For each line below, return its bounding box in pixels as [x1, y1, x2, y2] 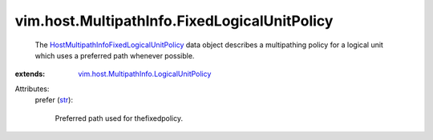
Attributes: [14, 84, 50, 94]
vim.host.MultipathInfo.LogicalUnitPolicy [78, 69, 212, 79]
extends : [14, 69, 46, 79]
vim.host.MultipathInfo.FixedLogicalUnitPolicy [14, 12, 334, 30]
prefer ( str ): [34, 95, 74, 105]
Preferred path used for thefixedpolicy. [55, 113, 184, 123]
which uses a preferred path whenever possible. [34, 50, 195, 60]
